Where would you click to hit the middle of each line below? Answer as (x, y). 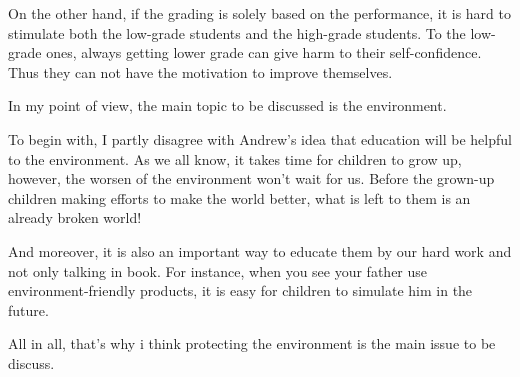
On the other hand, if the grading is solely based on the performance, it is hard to (259, 13)
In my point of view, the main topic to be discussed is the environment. (227, 105)
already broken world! (75, 217)
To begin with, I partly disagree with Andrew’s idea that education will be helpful (260, 138)
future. (28, 309)
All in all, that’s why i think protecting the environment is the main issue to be (252, 343)
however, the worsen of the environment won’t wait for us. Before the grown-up (251, 178)
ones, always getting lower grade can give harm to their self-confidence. (264, 52)
